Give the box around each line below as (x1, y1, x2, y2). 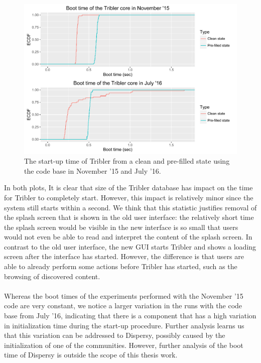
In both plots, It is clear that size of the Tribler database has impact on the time (4, 182, 253, 193)
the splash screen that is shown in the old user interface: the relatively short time (4, 212, 254, 222)
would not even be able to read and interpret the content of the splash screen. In (4, 231, 252, 242)
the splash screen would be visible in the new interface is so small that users (4, 221, 238, 232)
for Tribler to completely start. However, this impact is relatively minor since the (4, 192, 253, 202)
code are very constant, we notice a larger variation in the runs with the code (4, 300, 242, 311)
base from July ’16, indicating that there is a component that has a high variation (4, 310, 256, 321)
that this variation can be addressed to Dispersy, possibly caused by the (4, 330, 225, 340)
